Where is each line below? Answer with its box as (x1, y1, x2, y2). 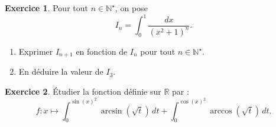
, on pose (115, 2, 148, 14)
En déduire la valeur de (18, 65, 103, 78)
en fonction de (76, 45, 128, 58)
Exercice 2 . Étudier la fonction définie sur (5, 85, 161, 98)
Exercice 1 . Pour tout (5, 2, 88, 14)
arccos (210, 106, 232, 115)
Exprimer (18, 45, 53, 58)
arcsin (100, 106, 122, 115)
